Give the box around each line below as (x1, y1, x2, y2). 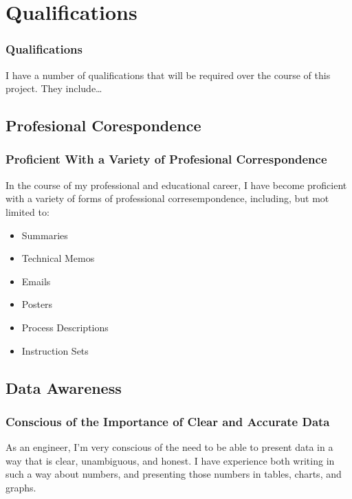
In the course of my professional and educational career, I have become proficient (5, 177, 347, 192)
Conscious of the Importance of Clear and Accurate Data (5, 412, 330, 430)
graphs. (5, 480, 36, 494)
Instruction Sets (21, 343, 89, 357)
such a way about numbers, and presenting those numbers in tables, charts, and (5, 467, 342, 481)
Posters (21, 297, 53, 311)
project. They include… (5, 81, 102, 96)
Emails (21, 274, 51, 288)
